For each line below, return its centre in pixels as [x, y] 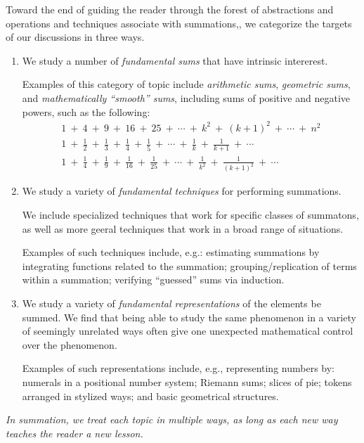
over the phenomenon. [70, 344]
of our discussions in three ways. [75, 37]
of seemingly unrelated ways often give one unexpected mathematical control [188, 331]
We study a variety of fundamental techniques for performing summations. [182, 191]
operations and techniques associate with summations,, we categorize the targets [179, 23]
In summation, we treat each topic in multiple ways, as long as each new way [172, 419]
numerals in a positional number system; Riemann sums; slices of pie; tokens [187, 382]
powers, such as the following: [86, 111]
